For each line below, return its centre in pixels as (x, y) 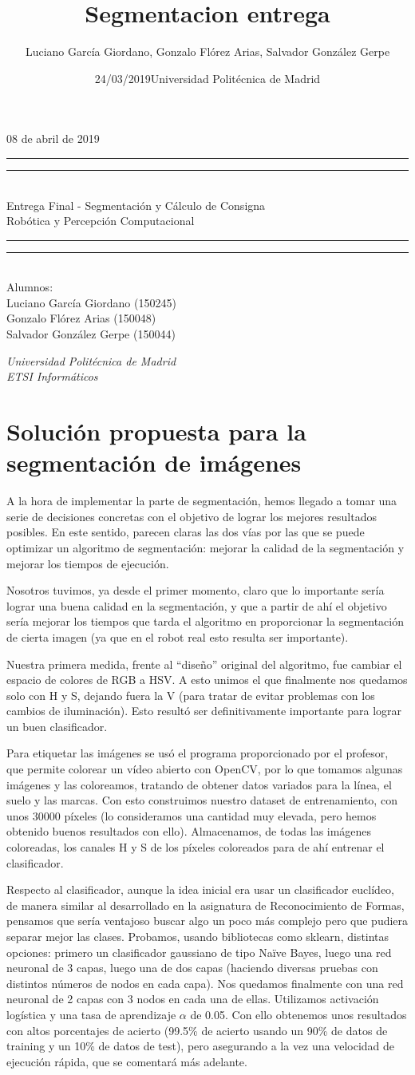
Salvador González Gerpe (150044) (91, 334)
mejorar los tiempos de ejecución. (88, 563)
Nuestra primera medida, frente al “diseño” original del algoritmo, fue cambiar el (204, 664)
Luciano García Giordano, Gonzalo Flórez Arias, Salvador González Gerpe (207, 51)
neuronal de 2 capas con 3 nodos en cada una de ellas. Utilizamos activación (193, 999)
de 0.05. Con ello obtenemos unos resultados (298, 1014)
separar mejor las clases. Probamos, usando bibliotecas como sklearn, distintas (198, 936)
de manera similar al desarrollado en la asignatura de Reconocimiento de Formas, (206, 905)
